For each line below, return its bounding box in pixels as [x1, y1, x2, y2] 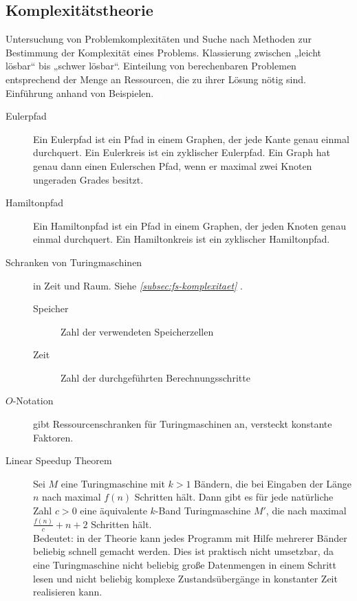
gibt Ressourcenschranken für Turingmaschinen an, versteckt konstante [33, 417, 332, 431]
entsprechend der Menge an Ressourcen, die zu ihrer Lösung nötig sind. [6, 72, 306, 86]
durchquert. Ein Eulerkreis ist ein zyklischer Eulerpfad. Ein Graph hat [33, 145, 330, 160]
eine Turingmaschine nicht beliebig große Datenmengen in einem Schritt [33, 557, 336, 571]
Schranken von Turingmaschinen [6, 254, 142, 269]
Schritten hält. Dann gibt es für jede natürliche [134, 490, 334, 504]
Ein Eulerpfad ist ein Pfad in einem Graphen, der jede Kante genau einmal [33, 131, 349, 146]
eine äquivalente [80, 503, 147, 518]
